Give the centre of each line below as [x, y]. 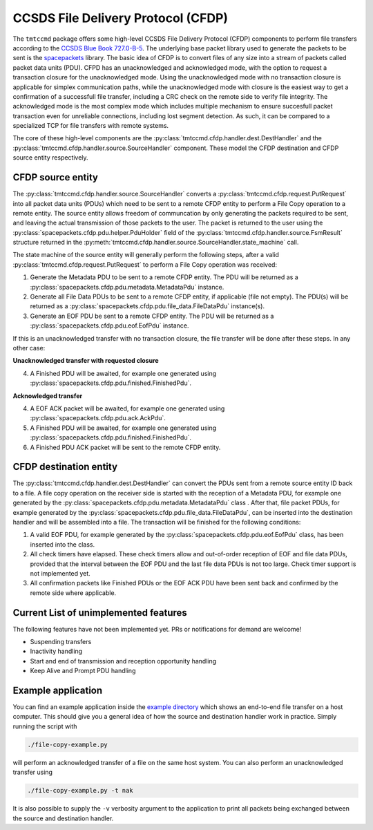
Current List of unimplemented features [100, 613]
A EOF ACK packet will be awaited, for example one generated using [127, 408]
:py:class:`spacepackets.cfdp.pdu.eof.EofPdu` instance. [109, 326]
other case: [29, 348]
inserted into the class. [63, 544]
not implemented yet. [60, 573]
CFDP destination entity [65, 467]
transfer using [33, 772]
